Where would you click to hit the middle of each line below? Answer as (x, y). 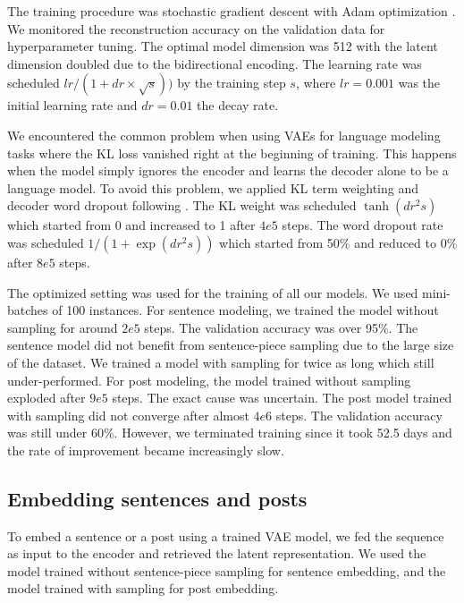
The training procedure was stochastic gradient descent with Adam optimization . (232, 11)
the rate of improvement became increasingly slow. (146, 450)
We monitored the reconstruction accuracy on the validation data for (196, 28)
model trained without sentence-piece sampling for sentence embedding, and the (227, 570)
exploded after (46, 398)
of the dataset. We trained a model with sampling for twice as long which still (221, 362)
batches (28, 310)
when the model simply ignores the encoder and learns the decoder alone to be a (228, 170)
